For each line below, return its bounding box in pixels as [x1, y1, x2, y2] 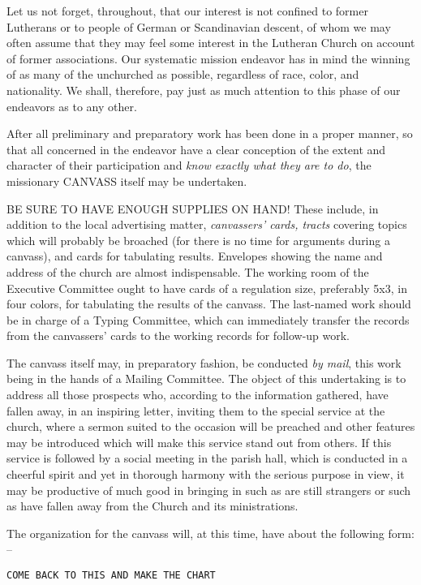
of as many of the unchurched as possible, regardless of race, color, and [6, 66, 359, 83]
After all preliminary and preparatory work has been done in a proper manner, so [6, 125, 413, 142]
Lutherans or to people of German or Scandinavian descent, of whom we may [6, 18, 391, 35]
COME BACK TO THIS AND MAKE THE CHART [6, 570, 216, 581]
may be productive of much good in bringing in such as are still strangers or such [6, 481, 411, 498]
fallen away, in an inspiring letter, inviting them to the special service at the [6, 402, 385, 419]
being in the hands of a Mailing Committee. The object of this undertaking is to [6, 370, 406, 387]
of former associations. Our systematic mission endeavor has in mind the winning [6, 49, 410, 67]
